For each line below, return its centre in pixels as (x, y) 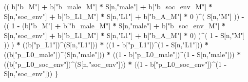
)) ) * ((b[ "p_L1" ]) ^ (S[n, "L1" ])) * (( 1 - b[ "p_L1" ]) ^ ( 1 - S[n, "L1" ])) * (106, 45)
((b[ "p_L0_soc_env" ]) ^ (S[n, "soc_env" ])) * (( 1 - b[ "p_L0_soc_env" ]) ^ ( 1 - (115, 64)
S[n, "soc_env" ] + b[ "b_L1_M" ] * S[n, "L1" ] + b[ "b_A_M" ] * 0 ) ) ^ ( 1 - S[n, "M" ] (124, 35)
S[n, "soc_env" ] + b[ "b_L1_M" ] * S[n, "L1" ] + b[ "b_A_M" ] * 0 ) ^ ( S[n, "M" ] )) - (124, 16)
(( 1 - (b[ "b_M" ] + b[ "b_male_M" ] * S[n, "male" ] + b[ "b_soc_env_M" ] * (115, 26)
